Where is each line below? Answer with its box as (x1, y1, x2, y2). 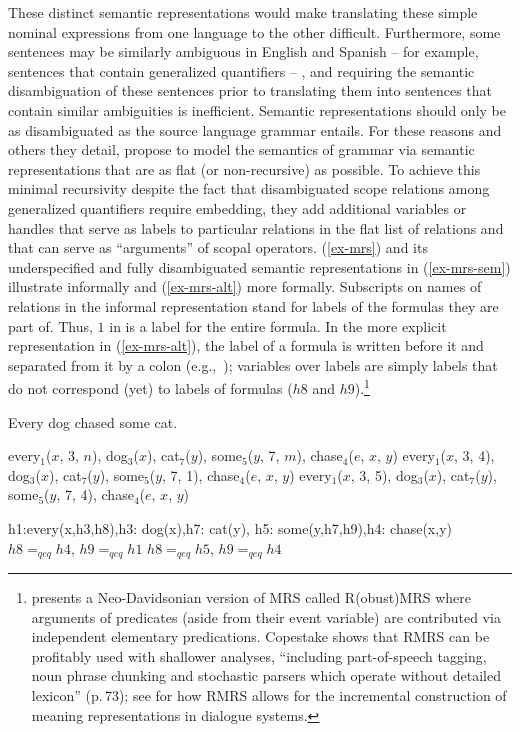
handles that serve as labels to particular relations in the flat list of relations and (8, 217, 504, 238)
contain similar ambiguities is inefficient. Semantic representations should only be (8, 99, 506, 120)
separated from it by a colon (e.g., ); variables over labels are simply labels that (8, 354, 498, 375)
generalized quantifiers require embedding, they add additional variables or (8, 197, 467, 218)
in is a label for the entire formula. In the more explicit (109, 315, 447, 336)
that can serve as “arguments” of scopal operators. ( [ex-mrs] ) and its (8, 237, 428, 258)
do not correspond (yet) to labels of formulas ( (8, 377, 293, 398)
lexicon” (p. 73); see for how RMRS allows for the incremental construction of (31, 684, 507, 705)
